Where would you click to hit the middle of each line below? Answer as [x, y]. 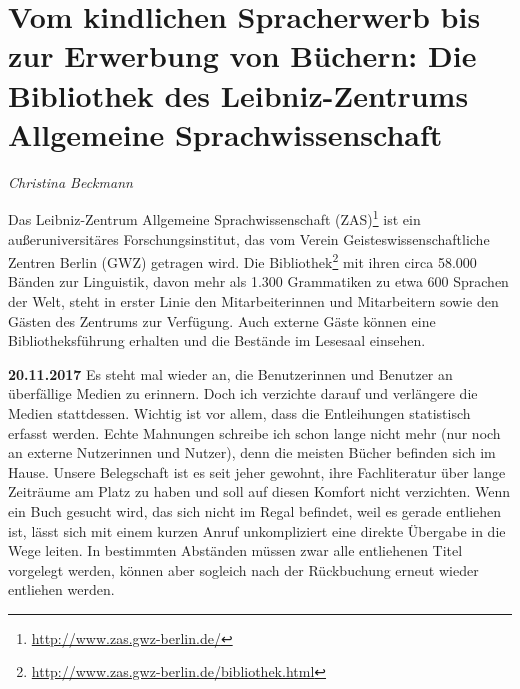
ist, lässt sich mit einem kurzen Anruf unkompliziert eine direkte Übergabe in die [257, 530]
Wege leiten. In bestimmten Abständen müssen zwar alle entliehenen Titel [235, 550]
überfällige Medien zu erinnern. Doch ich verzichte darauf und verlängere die [243, 393]
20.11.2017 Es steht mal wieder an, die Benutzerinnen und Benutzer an [230, 373]
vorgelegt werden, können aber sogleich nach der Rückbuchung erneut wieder [243, 569]
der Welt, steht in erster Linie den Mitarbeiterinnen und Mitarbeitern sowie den [253, 300]
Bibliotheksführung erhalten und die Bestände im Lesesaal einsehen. [217, 340]
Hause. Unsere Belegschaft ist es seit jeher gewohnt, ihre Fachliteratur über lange [257, 471]
